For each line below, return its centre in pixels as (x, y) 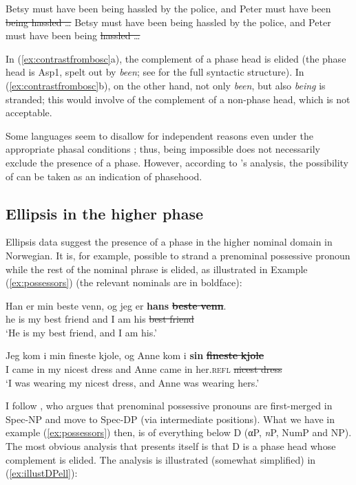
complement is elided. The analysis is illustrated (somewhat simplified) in (161, 459)
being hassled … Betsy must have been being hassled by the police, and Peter (168, 22)
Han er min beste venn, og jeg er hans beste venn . (116, 305)
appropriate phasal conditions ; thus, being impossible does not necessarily (163, 149)
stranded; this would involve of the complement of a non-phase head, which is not (178, 99)
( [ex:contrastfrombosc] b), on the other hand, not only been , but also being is (166, 85)
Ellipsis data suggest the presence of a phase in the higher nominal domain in (169, 242)
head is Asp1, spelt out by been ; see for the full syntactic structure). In (155, 72)
